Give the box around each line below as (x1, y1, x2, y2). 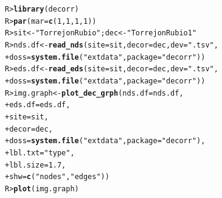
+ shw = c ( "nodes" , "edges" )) (5, 172, 109, 182)
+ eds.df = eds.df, (5, 101, 71, 110)
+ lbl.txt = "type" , (5, 148, 75, 157)
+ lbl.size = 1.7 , (5, 160, 66, 169)
